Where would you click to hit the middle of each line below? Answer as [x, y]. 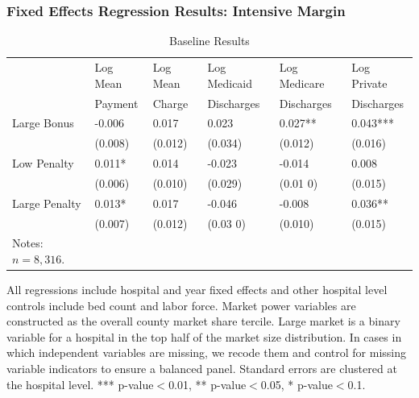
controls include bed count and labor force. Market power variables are [181, 305]
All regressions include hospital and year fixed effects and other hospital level [197, 290]
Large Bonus [43, 123]
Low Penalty [43, 163]
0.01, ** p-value [207, 384]
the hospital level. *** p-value [80, 384]
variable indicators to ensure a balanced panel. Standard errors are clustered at [202, 369]
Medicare [302, 83]
